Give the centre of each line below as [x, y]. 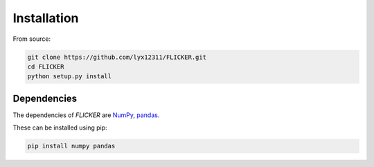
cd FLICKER [46, 67]
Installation [46, 18]
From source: [32, 39]
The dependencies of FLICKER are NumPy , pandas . [86, 115]
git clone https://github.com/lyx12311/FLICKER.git [117, 57]
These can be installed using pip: [60, 128]
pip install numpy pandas [71, 146]
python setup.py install [70, 77]
